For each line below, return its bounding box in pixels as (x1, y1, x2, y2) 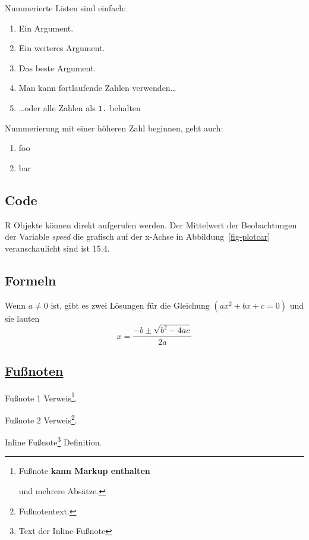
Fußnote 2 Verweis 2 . (5, 412, 77, 426)
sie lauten (5, 312, 40, 324)
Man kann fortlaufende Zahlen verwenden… (18, 81, 176, 94)
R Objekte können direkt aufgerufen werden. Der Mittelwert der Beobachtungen (5, 218, 297, 231)
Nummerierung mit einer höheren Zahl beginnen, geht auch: (5, 121, 223, 134)
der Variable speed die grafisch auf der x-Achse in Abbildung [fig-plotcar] (5, 230, 270, 243)
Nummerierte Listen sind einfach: (5, 2, 126, 14)
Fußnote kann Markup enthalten (18, 464, 150, 477)
